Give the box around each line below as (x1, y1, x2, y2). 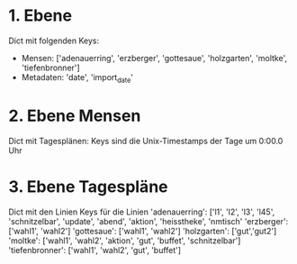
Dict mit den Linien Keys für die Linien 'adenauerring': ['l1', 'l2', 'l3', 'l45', (8, 206, 275, 217)
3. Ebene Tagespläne (8, 177, 168, 196)
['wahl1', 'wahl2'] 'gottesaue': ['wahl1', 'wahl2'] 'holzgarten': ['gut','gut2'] (8, 225, 277, 236)
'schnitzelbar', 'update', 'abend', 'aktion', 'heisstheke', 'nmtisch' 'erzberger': (8, 215, 289, 226)
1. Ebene (8, 5, 73, 26)
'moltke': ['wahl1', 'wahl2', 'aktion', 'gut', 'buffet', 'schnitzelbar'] (8, 235, 241, 246)
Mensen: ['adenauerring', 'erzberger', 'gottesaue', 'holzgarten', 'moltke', (21, 52, 287, 63)
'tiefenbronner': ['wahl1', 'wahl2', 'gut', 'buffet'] (8, 244, 182, 255)
